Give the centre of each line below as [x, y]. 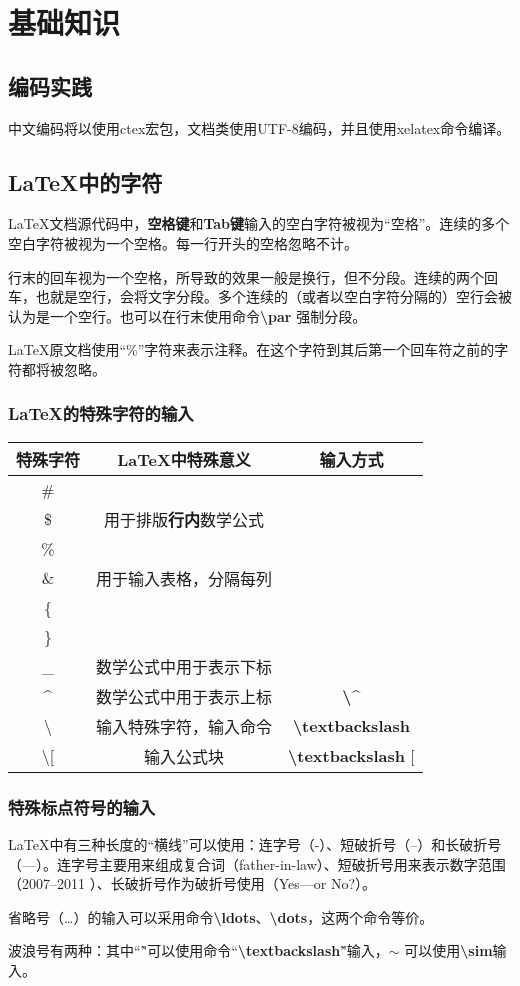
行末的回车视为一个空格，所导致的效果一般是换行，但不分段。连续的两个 [246, 276]
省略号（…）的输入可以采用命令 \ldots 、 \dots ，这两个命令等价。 [221, 916]
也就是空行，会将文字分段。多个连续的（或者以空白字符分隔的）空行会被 [273, 296]
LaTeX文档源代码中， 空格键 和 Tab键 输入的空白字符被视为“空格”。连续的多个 [259, 223]
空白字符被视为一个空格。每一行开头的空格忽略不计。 [183, 242]
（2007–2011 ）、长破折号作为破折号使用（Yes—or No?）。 [192, 883]
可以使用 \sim [448, 950]
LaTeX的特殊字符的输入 [101, 413]
